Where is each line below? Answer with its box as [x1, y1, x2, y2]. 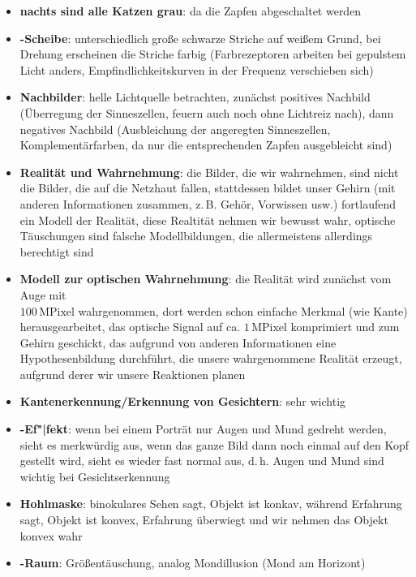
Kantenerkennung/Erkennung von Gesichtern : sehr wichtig [19, 393, 346, 410]
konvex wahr [19, 527, 83, 544]
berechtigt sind [19, 243, 94, 260]
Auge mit [19, 286, 66, 303]
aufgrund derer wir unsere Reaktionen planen [19, 365, 246, 382]
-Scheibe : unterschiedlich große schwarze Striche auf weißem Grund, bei [19, 29, 381, 46]
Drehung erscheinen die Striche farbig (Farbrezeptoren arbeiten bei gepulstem [19, 45, 406, 62]
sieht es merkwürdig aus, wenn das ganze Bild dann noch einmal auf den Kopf [19, 436, 410, 453]
